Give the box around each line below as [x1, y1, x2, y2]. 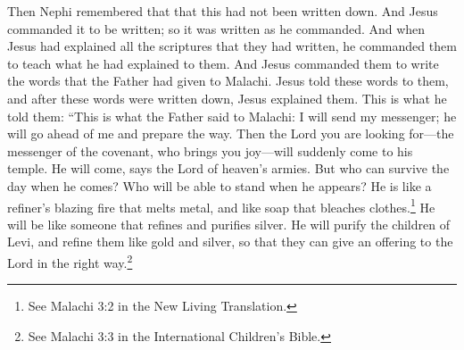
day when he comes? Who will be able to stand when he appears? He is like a [7, 176, 432, 195]
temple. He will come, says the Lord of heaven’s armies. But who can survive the [7, 159, 450, 178]
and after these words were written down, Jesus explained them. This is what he [7, 88, 447, 107]
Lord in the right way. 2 [7, 250, 133, 271]
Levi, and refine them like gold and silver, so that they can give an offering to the [7, 232, 453, 251]
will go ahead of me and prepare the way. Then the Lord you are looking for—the [7, 124, 454, 143]
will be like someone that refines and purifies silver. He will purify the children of [7, 214, 450, 233]
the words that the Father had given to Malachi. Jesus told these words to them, [7, 71, 449, 90]
